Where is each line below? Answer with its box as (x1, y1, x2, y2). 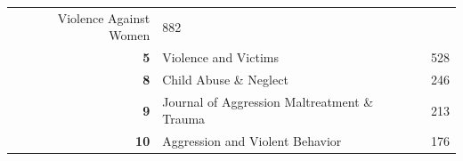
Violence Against (57, 8, 150, 27)
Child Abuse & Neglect (162, 70, 288, 89)
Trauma (162, 109, 206, 128)
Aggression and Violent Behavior (162, 132, 342, 150)
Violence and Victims (162, 48, 279, 67)
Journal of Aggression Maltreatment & (162, 92, 374, 110)
